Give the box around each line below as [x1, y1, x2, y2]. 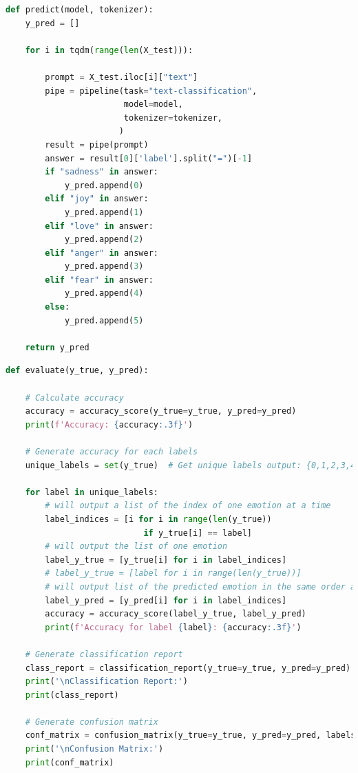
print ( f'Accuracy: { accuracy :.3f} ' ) [25, 419, 193, 430]
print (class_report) [25, 690, 119, 700]
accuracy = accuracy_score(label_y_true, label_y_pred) [45, 609, 306, 619]
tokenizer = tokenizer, [123, 112, 223, 123]
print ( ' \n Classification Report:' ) [25, 676, 188, 687]
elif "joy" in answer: [45, 194, 149, 204]
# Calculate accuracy [25, 392, 124, 403]
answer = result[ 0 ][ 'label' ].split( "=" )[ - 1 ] [45, 153, 253, 163]
